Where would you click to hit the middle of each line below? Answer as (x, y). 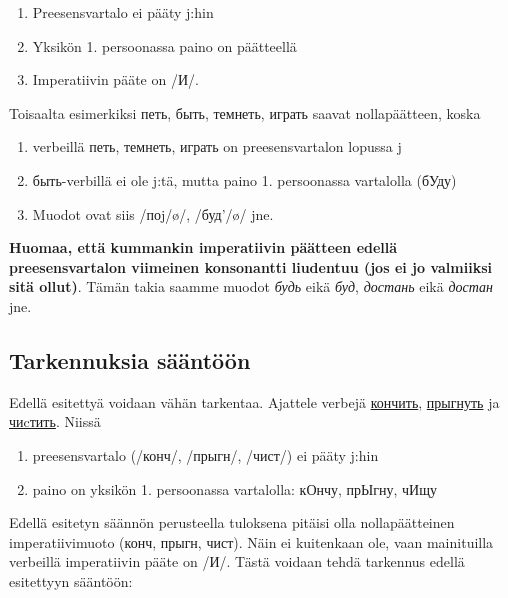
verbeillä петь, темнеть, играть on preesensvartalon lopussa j (217, 146)
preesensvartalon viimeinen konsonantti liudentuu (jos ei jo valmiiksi (250, 266)
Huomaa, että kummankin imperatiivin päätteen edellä (203, 247)
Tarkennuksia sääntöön (130, 359)
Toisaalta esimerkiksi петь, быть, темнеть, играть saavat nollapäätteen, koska (245, 112)
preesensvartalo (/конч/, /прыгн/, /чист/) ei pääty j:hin (205, 454)
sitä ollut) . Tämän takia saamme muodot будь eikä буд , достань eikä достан (251, 286)
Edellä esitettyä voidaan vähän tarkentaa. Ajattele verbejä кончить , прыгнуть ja (254, 401)
